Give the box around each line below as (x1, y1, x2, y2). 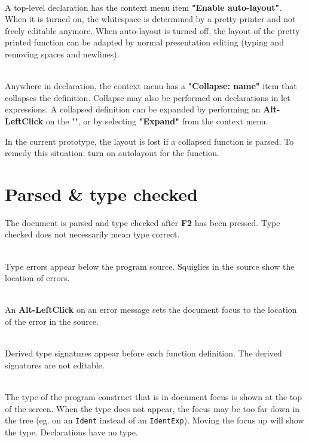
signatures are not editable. (5, 358, 105, 371)
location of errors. (5, 272, 70, 284)
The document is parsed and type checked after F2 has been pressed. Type (5, 216, 280, 228)
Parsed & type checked (5, 181, 198, 206)
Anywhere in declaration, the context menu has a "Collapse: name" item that (5, 80, 297, 92)
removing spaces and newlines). (5, 47, 120, 60)
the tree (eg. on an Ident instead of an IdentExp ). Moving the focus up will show (5, 414, 304, 426)
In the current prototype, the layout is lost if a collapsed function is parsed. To (5, 135, 294, 147)
